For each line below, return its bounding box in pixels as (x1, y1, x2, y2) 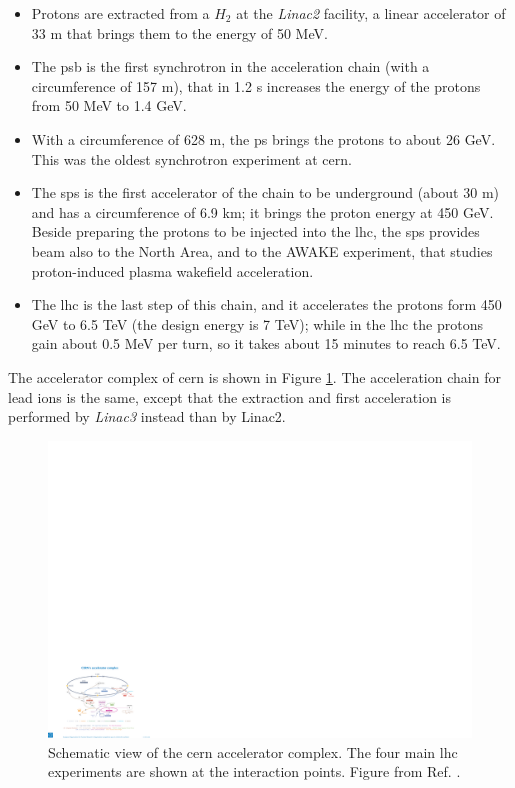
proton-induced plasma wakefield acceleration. (31, 260, 314, 281)
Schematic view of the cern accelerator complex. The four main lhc (48, 741, 458, 762)
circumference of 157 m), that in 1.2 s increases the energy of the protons (31, 75, 481, 96)
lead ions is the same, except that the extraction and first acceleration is (8, 386, 452, 407)
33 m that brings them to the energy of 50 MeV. (31, 22, 328, 43)
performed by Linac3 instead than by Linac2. (8, 406, 286, 427)
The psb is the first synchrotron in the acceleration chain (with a (31, 56, 430, 77)
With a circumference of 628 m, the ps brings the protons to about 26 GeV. (31, 128, 496, 149)
